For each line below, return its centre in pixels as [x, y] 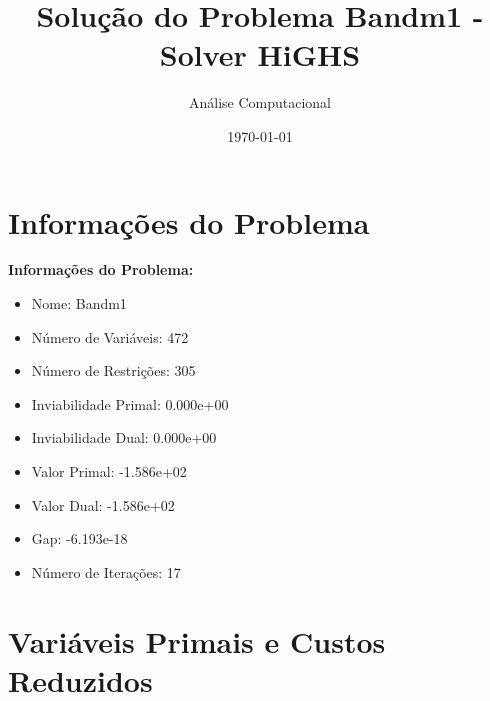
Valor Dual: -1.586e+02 [103, 504]
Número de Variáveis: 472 [110, 336]
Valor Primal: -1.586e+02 [109, 471]
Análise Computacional [260, 102]
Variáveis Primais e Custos [197, 640]
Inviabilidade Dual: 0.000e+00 [124, 437]
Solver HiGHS [260, 54]
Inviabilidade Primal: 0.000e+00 [130, 403]
